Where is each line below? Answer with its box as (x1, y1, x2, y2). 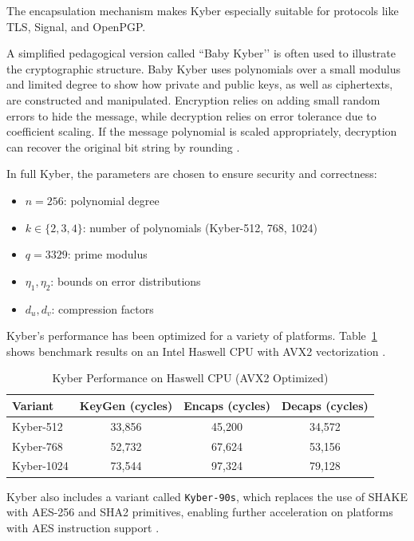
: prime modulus (67, 246, 148, 263)
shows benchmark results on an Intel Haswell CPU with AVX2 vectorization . (6, 342, 386, 359)
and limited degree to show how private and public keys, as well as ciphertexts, (6, 76, 393, 93)
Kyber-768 (12, 437, 63, 454)
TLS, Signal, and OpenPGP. (6, 18, 146, 34)
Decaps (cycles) (281, 397, 369, 413)
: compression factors (51, 300, 154, 317)
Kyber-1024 (12, 457, 69, 474)
